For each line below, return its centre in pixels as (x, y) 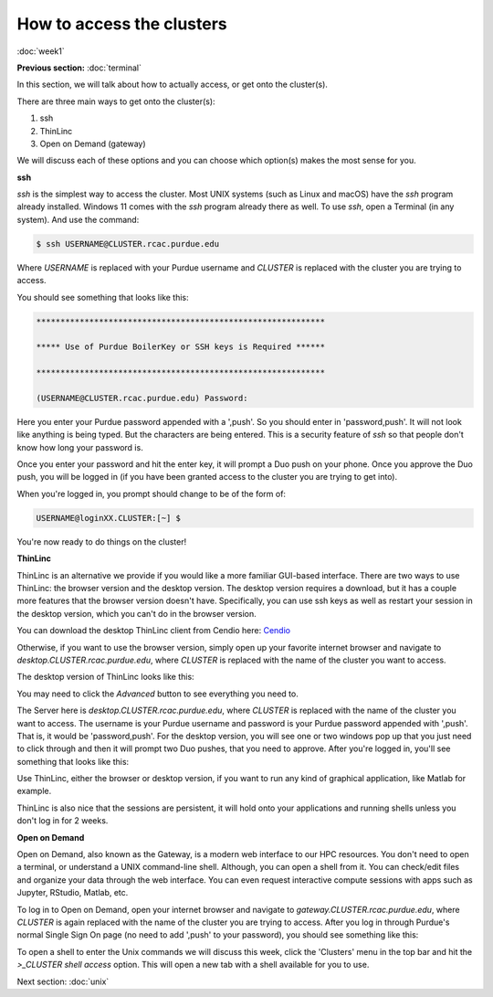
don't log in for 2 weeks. (63, 821)
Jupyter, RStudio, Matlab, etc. (73, 893)
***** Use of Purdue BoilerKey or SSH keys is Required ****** (181, 347)
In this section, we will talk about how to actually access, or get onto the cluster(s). (173, 85)
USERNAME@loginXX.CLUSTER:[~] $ (109, 518)
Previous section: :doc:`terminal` (79, 68)
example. (34, 791)
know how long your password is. (80, 447)
